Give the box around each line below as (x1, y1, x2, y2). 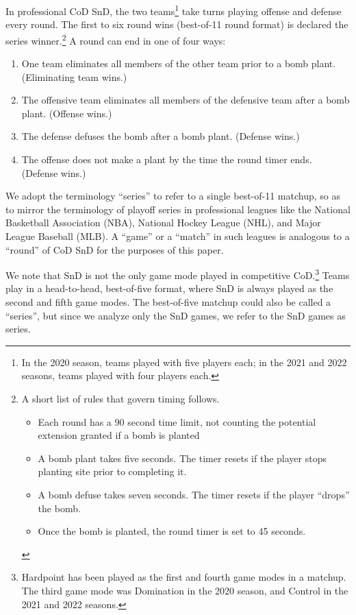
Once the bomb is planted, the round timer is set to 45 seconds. (38, 524, 306, 538)
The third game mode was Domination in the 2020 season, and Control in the (21, 583, 348, 597)
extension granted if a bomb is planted (38, 428, 200, 442)
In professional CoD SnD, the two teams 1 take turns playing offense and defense (5, 2, 342, 18)
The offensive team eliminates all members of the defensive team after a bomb (21, 93, 350, 107)
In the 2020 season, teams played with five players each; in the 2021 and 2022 (21, 354, 347, 369)
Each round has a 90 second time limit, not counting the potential (38, 414, 316, 429)
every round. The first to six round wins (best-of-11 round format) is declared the (5, 17, 348, 32)
